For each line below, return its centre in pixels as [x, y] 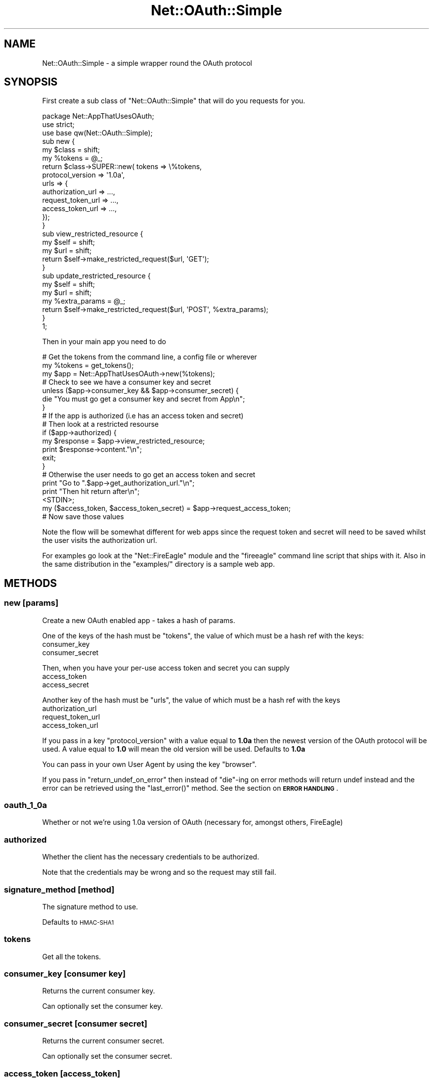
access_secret [65, 684]
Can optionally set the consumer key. [103, 1006]
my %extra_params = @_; [84, 301]
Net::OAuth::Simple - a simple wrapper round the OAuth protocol [147, 63]
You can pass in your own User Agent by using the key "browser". [150, 764]
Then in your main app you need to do [104, 342]
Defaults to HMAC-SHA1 [78, 922]
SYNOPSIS [31, 82]
